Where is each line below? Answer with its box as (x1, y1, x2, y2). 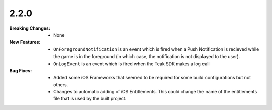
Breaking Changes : (9, 25, 50, 31)
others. (53, 81, 69, 88)
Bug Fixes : (9, 67, 32, 73)
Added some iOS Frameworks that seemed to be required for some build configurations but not (53, 75, 251, 81)
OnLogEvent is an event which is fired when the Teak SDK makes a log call (53, 61, 210, 67)
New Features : (9, 39, 41, 45)
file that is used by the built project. (53, 96, 127, 102)
